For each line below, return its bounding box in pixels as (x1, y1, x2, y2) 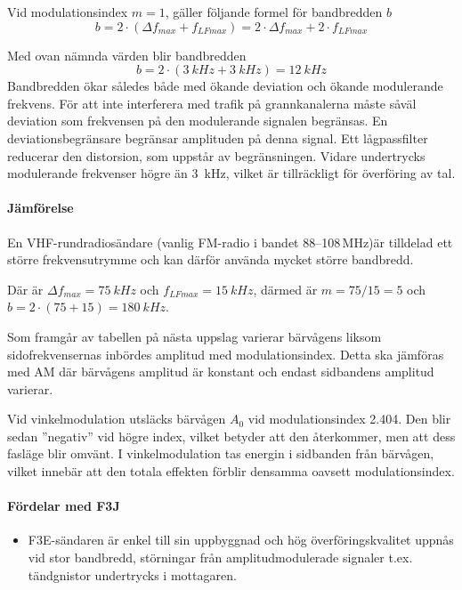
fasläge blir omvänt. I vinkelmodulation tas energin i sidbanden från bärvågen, (7, 444, 434, 463)
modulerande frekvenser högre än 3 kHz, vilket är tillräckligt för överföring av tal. (7, 164, 456, 182)
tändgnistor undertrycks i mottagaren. (28, 565, 237, 584)
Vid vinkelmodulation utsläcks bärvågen (7, 409, 226, 428)
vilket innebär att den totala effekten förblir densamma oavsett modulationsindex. (7, 462, 455, 481)
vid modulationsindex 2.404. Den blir (247, 409, 451, 428)
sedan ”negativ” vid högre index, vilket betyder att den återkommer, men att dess (7, 426, 456, 445)
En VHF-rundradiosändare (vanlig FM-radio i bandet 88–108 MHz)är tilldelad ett (7, 232, 453, 251)
